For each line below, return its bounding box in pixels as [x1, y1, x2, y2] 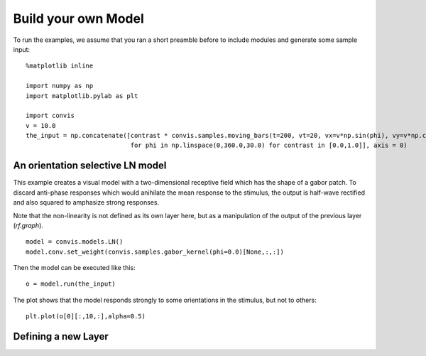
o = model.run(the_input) [26, 280, 116, 288]
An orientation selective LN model [13, 160, 167, 172]
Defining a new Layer [13, 330, 109, 342]
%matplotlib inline [26, 62, 94, 70]
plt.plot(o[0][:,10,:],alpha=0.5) [26, 313, 146, 320]
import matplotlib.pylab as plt [26, 92, 138, 99]
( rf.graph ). [13, 221, 44, 230]
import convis [26, 112, 75, 120]
